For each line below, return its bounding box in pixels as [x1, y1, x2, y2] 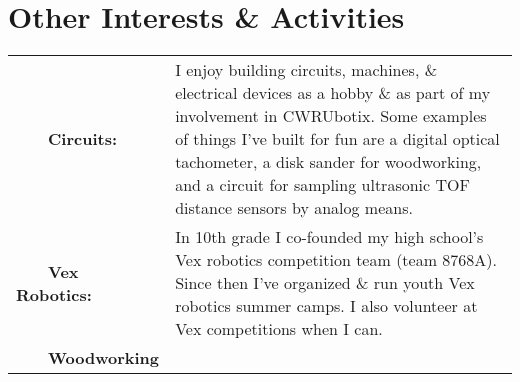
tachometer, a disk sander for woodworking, [175, 150, 482, 174]
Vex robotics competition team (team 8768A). [175, 248, 498, 272]
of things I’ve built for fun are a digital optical [175, 127, 500, 151]
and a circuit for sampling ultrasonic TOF [175, 173, 470, 197]
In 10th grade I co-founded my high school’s [175, 225, 484, 249]
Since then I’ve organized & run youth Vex [175, 271, 475, 295]
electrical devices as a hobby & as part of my [175, 81, 491, 105]
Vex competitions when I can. [175, 317, 383, 341]
